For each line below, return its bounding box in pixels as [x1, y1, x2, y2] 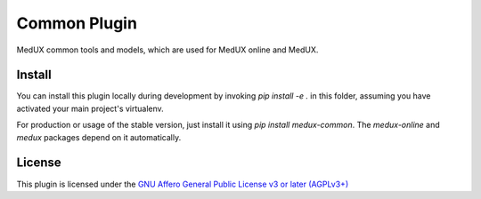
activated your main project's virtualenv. [16, 103, 164, 114]
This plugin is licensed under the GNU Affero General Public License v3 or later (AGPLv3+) [16, 179, 349, 189]
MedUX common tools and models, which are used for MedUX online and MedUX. [16, 44, 319, 55]
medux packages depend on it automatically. [16, 131, 182, 142]
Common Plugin [16, 13, 138, 33]
